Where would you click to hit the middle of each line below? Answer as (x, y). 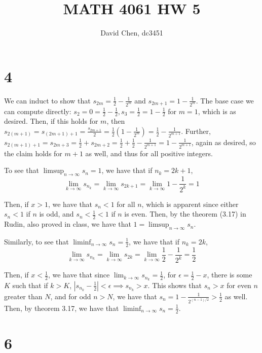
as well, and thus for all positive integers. (149, 153)
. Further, (196, 131)
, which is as (217, 111)
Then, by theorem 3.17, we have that (62, 308)
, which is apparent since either (190, 204)
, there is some (230, 275)
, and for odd (71, 296)
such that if (30, 285)
